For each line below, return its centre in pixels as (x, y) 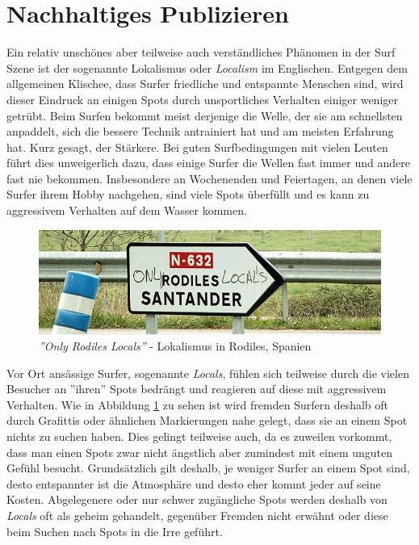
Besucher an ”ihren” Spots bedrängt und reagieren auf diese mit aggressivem (197, 389)
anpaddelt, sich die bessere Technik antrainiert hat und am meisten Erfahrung (200, 131)
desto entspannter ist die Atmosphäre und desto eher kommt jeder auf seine (194, 483)
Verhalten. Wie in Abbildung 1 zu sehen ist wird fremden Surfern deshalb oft (197, 404)
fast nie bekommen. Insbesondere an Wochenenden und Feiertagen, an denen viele (209, 178)
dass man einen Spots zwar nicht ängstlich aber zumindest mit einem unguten (200, 452)
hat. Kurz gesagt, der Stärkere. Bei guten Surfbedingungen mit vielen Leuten (197, 147)
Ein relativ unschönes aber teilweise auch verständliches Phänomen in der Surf (201, 52)
